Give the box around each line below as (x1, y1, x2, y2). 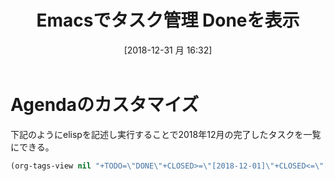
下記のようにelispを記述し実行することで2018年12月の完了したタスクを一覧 (10, 128, 322, 140)
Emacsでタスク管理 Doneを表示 (36, 9, 300, 32)
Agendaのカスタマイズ (10, 93, 200, 116)
